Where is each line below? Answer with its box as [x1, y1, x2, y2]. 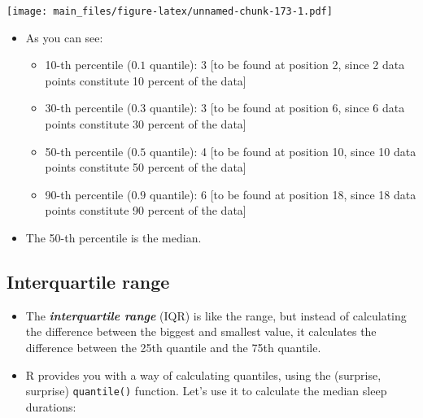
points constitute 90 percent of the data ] [45, 202, 246, 219]
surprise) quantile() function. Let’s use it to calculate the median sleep [25, 382, 387, 399]
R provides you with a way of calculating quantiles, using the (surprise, [25, 366, 382, 383]
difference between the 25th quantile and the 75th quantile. [25, 338, 321, 355]
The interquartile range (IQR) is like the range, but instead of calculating [25, 307, 407, 324]
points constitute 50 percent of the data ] [45, 159, 246, 176]
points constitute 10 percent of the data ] [45, 72, 246, 89]
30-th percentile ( [45, 99, 132, 116]
